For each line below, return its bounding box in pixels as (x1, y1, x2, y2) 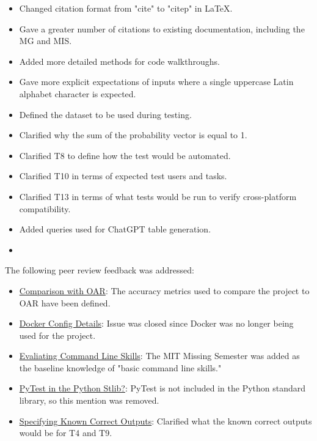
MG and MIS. (19, 34, 72, 47)
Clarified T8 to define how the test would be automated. (19, 149, 231, 161)
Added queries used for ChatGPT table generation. (19, 223, 211, 235)
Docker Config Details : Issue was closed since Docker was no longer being (19, 317, 294, 330)
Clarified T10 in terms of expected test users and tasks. (19, 169, 227, 182)
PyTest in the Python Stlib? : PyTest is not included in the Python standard (19, 382, 306, 395)
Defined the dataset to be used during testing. (19, 108, 192, 120)
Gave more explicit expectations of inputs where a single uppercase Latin (19, 75, 294, 88)
